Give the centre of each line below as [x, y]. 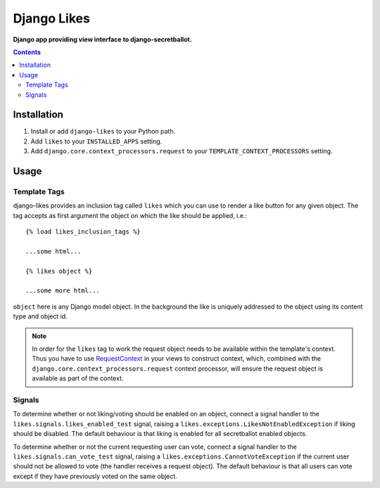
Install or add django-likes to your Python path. [103, 131]
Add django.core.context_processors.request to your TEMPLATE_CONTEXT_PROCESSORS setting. [182, 151]
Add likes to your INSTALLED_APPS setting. [96, 141]
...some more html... [63, 291]
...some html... [53, 251]
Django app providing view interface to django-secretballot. [103, 39]
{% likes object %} [59, 271]
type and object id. [40, 316]
